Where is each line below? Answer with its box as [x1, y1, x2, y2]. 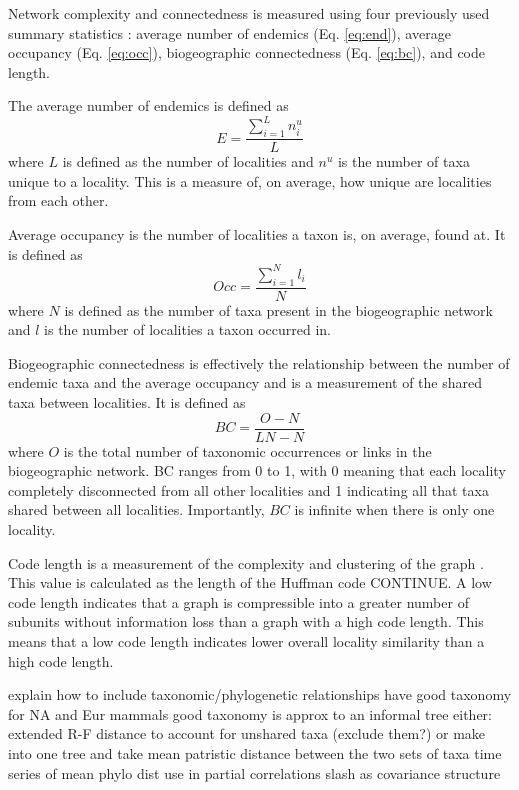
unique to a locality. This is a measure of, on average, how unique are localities [8, 170, 492, 191]
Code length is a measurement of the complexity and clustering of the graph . [8, 552, 484, 573]
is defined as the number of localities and [62, 151, 314, 172]
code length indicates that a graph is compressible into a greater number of [8, 591, 469, 612]
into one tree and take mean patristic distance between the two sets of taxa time [8, 742, 502, 763]
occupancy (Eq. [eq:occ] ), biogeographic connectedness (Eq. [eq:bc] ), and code [8, 42, 486, 63]
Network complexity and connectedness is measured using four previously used [8, 3, 490, 23]
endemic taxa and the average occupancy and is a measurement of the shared [8, 372, 482, 393]
